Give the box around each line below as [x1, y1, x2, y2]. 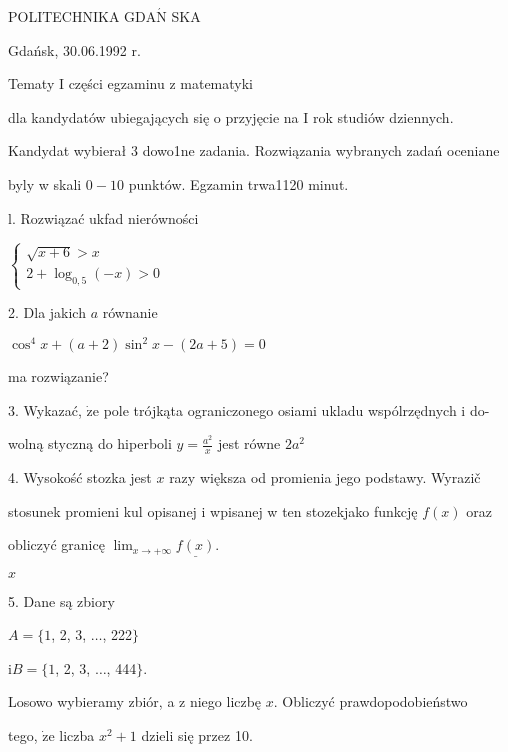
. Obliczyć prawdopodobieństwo [273, 691, 468, 712]
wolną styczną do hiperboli [8, 433, 172, 454]
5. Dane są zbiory [8, 590, 115, 611]
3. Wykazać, [8, 399, 82, 420]
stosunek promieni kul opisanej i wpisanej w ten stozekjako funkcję [8, 500, 418, 521]
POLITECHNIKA [8, 6, 120, 26]
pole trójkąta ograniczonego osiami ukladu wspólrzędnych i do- [103, 399, 490, 420]
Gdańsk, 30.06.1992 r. [8, 39, 141, 60]
